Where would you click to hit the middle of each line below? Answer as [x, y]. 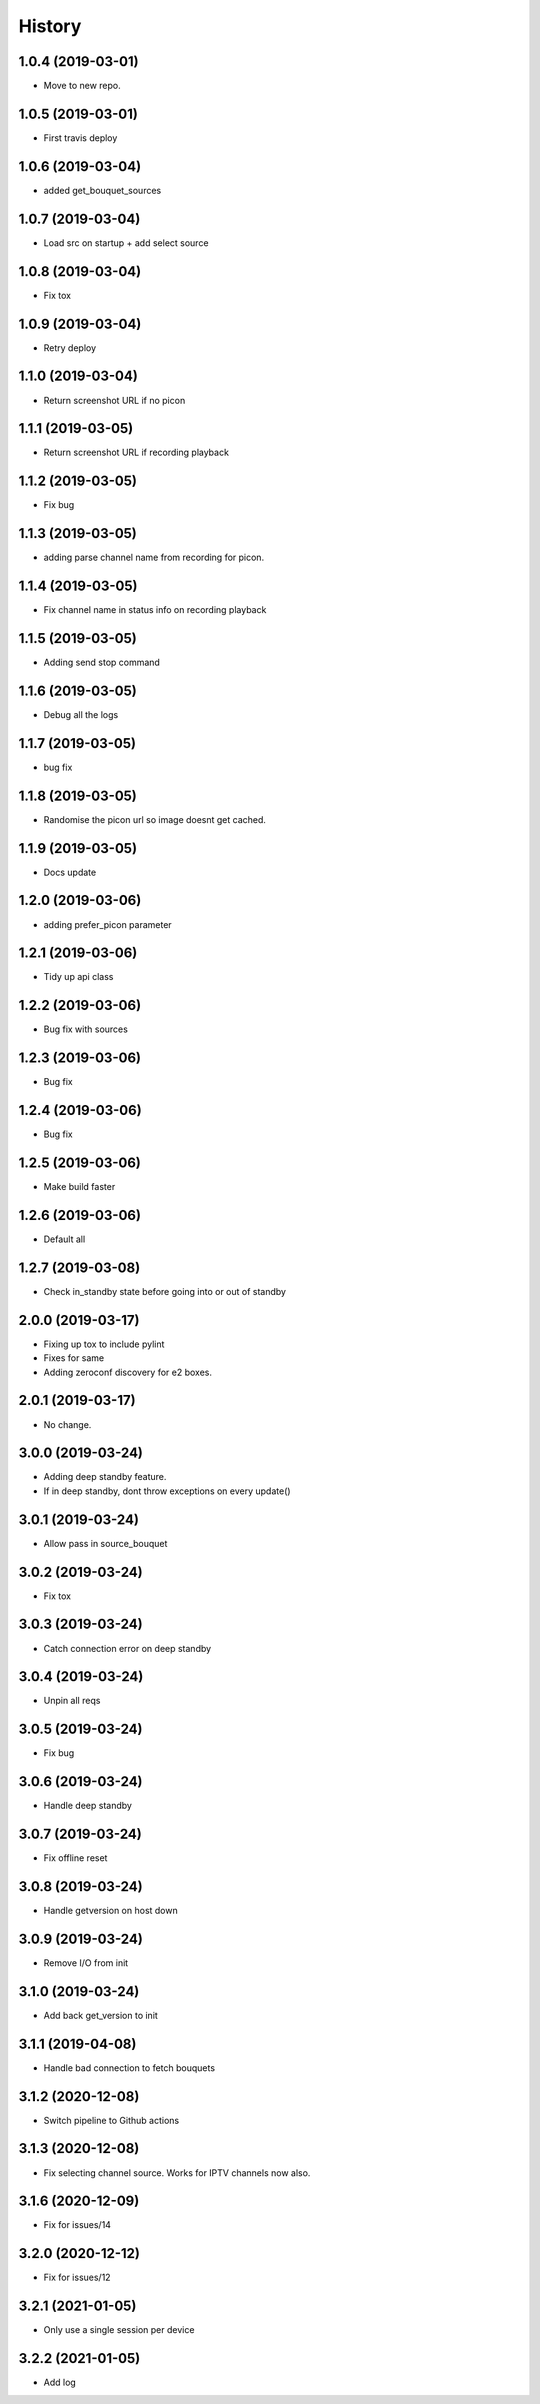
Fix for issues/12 [77, 2277]
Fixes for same [74, 1358]
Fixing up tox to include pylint [104, 1344]
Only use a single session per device [119, 2330]
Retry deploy [70, 347]
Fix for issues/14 [77, 2225]
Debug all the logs [81, 714]
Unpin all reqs [72, 1701]
